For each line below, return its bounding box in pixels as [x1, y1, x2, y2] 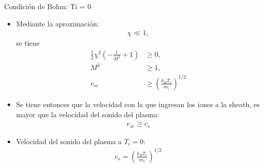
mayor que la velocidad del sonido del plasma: [16, 109, 160, 119]
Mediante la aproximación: [16, 18, 99, 28]
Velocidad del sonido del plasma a [16, 136, 122, 146]
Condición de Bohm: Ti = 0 [4, 1, 91, 11]
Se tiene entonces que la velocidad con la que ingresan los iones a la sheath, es [16, 98, 260, 109]
